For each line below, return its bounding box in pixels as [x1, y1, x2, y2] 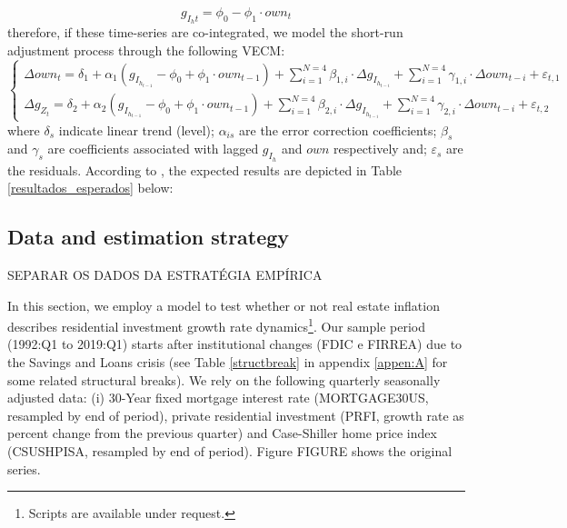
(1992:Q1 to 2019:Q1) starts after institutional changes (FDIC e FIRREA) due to [7, 334, 463, 354]
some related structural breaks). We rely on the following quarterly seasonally [7, 370, 441, 389]
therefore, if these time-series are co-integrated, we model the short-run [7, 23, 403, 42]
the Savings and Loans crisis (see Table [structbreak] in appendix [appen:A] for [7, 352, 448, 371]
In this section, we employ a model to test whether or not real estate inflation [7, 295, 440, 314]
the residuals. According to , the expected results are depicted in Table [7, 160, 403, 179]
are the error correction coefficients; [239, 120, 437, 139]
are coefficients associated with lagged [47, 139, 259, 158]
